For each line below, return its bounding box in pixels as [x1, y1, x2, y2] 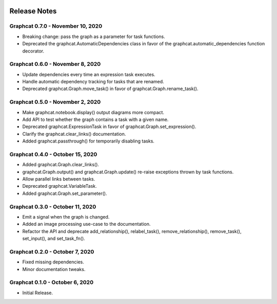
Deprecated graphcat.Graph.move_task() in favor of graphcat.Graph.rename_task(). [22, 85, 199, 92]
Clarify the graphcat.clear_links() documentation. [22, 131, 126, 137]
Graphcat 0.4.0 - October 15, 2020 [9, 151, 97, 158]
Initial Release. [22, 290, 53, 296]
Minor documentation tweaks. [22, 266, 86, 272]
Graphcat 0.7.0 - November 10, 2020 [9, 23, 103, 30]
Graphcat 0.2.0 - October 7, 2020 [9, 248, 94, 255]
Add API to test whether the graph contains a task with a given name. [22, 116, 169, 122]
